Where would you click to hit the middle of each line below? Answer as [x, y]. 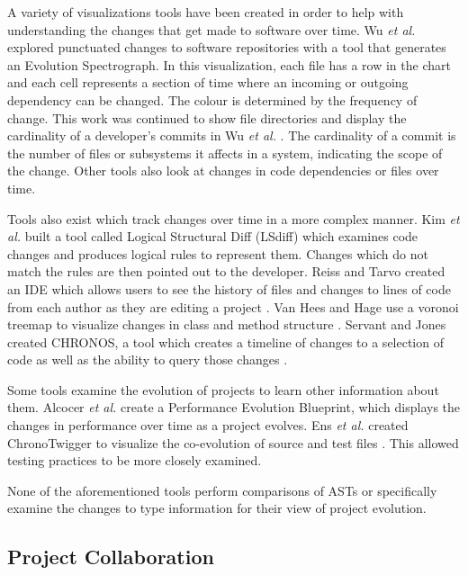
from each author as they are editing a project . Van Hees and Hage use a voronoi [233, 306]
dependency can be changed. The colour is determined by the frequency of [212, 99]
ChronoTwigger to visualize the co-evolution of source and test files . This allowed [233, 442]
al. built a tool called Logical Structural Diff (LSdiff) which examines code [213, 236]
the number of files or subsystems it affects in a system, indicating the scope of [225, 153]
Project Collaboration [111, 557]
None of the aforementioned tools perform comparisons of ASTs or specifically [222, 490]
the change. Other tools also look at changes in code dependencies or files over [223, 171]
